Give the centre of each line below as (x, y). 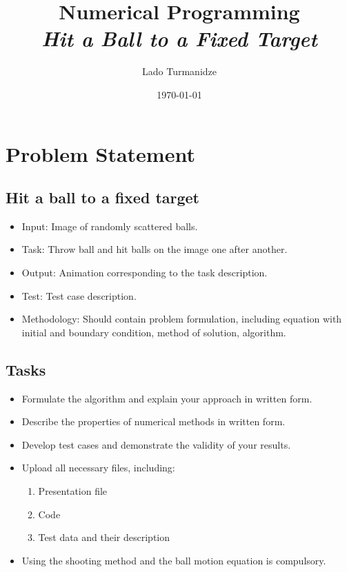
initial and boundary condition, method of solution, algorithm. (154, 332)
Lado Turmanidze (179, 71)
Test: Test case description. (79, 295)
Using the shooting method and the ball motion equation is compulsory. (174, 560)
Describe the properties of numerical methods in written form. (153, 421)
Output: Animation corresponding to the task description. (145, 273)
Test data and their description (104, 537)
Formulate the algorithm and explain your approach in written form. (167, 398)
